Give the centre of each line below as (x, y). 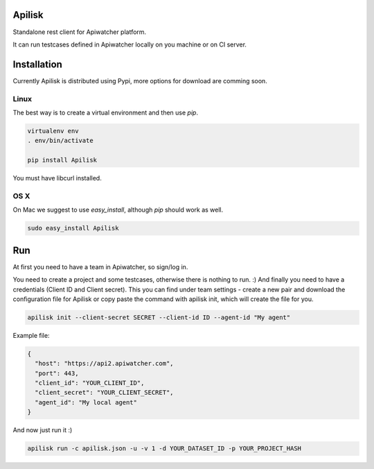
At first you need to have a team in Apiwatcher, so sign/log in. (100, 266)
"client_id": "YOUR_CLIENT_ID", (90, 383)
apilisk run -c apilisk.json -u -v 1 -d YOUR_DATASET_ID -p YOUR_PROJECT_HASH (164, 449)
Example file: (31, 335)
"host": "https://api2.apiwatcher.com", (104, 364)
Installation (37, 64)
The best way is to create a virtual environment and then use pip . (106, 112)
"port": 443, (57, 373)
